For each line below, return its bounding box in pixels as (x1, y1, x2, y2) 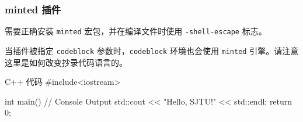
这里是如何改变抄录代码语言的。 (5, 56, 127, 68)
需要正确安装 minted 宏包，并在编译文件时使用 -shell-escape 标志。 (5, 25, 267, 37)
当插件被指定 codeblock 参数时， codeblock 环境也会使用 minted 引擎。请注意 (5, 44, 299, 56)
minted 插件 (5, 2, 61, 16)
